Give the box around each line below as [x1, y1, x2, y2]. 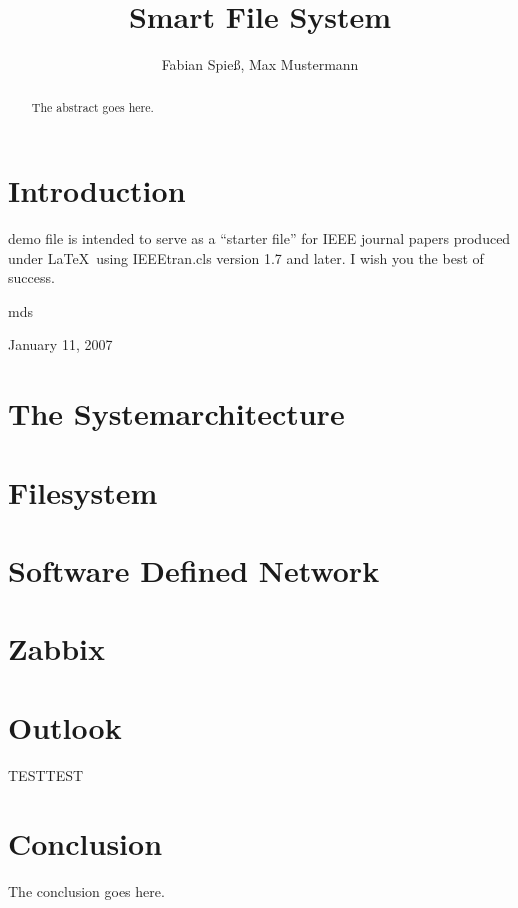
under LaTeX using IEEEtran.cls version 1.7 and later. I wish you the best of [8, 247, 484, 268]
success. [8, 267, 55, 288]
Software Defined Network [8, 550, 380, 591]
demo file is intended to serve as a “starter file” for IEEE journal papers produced [8, 228, 511, 249]
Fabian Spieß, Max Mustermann [161, 54, 359, 75]
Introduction [8, 170, 186, 211]
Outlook [8, 706, 122, 747]
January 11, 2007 [8, 334, 113, 355]
